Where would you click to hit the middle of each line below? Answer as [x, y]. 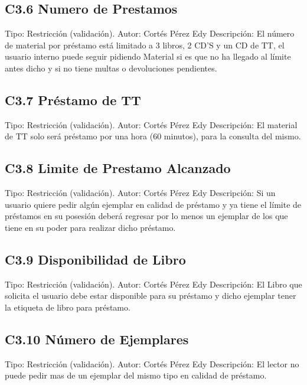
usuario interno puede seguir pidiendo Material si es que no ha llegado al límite [148, 56]
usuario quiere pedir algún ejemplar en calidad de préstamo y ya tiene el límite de [153, 204]
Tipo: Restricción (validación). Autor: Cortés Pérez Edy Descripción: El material [151, 124]
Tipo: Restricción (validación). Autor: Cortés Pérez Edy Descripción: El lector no [152, 363]
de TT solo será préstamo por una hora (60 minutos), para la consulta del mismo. [153, 136]
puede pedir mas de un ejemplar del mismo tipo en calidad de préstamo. [136, 375]
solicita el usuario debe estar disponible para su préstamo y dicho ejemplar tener [151, 296]
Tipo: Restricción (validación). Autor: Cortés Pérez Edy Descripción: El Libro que [153, 284]
